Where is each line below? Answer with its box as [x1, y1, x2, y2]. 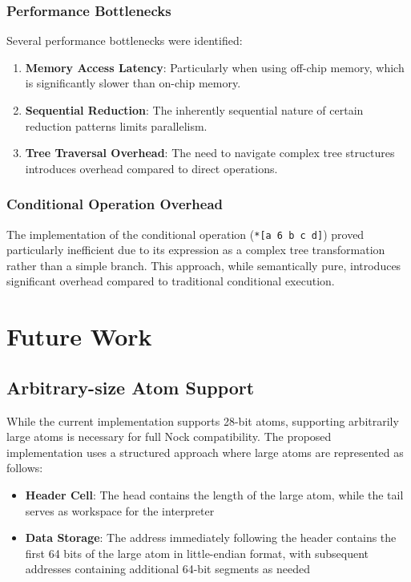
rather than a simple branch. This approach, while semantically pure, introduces [6, 257, 401, 273]
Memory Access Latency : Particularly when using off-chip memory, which [25, 59, 405, 75]
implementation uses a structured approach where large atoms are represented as [6, 443, 404, 460]
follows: [6, 459, 43, 476]
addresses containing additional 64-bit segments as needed [25, 560, 310, 577]
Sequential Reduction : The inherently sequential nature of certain [25, 102, 364, 118]
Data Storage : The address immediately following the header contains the [25, 529, 397, 546]
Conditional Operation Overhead [6, 194, 224, 214]
